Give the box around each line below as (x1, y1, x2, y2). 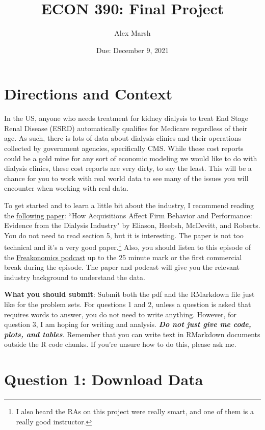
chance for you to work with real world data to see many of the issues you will (4, 172, 249, 183)
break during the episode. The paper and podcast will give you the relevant (4, 262, 240, 272)
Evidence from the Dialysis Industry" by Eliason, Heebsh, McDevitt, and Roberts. (4, 220, 260, 231)
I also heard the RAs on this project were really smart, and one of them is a (16, 406, 254, 417)
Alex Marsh (114, 28, 151, 38)
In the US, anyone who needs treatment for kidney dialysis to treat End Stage (4, 113, 248, 123)
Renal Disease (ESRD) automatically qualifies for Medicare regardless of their (4, 122, 248, 133)
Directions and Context (4, 83, 173, 104)
